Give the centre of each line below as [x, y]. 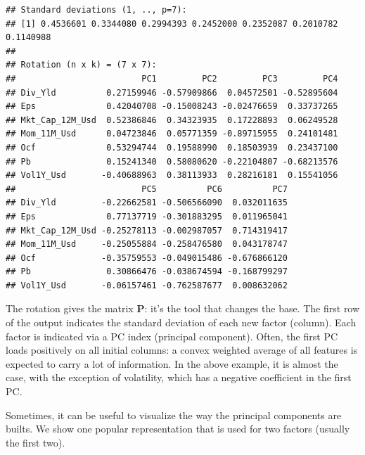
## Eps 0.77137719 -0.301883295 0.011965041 [147, 216]
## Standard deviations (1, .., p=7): [96, 10]
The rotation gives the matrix [70, 308]
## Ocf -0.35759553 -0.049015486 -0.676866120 [147, 258]
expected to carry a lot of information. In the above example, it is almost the [172, 363]
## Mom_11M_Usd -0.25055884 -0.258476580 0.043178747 [147, 244]
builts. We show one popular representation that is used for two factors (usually [178, 429]
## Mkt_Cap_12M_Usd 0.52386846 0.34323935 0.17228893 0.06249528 [172, 120]
